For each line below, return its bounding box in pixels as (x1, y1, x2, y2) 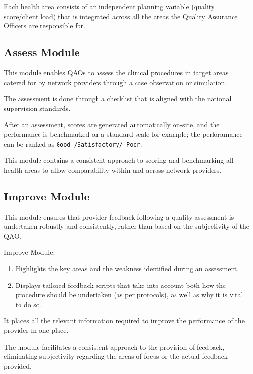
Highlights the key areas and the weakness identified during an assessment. (15, 263, 239, 273)
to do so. (15, 299, 41, 309)
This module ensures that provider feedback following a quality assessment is (4, 211, 234, 221)
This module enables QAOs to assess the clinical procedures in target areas (4, 67, 229, 77)
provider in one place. (4, 325, 69, 335)
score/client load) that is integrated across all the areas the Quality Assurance (4, 11, 238, 21)
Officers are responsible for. (4, 21, 85, 31)
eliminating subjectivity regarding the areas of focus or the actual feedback (4, 351, 228, 361)
